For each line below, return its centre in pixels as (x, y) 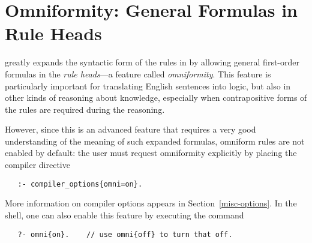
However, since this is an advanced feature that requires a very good (130, 129)
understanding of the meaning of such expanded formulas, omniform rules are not (155, 141)
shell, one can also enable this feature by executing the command (124, 214)
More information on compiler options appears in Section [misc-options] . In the (151, 203)
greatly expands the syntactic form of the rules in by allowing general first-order (152, 62)
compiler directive (37, 165)
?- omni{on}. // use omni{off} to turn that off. (125, 234)
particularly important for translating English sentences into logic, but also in (148, 85)
